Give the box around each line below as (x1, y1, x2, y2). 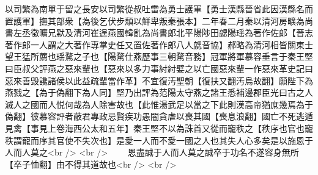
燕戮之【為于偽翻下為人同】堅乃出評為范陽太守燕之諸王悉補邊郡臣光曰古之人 (5, 86, 313, 99)
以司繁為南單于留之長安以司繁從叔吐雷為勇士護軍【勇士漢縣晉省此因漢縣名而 (5, 2, 313, 15)
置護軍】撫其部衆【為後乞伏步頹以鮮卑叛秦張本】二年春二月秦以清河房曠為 (5, 14, 305, 27)
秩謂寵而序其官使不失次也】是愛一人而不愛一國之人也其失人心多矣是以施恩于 (5, 134, 313, 146)
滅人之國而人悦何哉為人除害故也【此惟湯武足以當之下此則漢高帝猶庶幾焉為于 (5, 98, 313, 110)
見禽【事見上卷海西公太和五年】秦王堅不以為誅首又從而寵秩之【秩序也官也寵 (5, 121, 313, 134)
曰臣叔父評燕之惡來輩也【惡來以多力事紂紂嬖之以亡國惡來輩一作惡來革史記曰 (5, 62, 313, 74)
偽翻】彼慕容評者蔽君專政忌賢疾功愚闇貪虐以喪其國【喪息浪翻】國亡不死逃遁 (5, 110, 313, 123)
